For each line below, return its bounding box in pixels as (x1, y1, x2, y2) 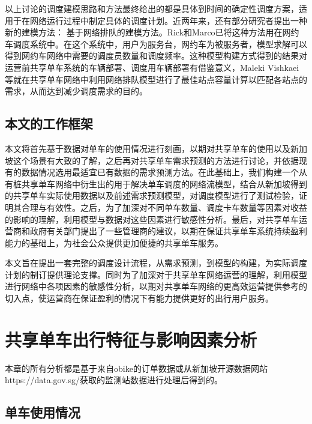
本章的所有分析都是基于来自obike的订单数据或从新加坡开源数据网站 (5, 362, 268, 374)
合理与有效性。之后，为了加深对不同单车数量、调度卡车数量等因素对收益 (21, 201, 307, 213)
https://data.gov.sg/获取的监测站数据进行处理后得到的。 (5, 374, 223, 386)
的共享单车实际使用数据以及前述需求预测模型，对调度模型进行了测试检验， (5, 189, 299, 202)
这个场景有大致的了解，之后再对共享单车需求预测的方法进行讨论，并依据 (13, 154, 299, 166)
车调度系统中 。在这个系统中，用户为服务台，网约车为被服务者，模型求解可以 (5, 37, 307, 50)
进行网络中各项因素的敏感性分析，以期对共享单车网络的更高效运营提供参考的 (5, 280, 307, 292)
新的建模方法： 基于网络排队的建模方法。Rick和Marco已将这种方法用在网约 (5, 26, 299, 38)
